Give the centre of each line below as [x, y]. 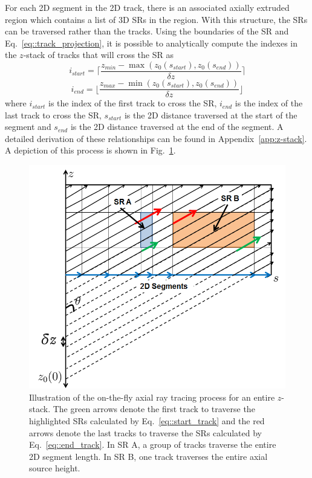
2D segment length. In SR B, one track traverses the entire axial [148, 456]
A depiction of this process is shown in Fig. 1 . [90, 150]
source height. [55, 468]
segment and [28, 127]
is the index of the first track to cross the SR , [133, 103]
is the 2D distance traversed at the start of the [211, 115]
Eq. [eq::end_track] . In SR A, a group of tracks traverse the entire [153, 444]
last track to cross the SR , [53, 115]
